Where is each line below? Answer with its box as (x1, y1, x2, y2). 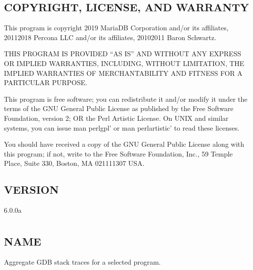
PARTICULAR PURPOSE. (4, 77, 87, 88)
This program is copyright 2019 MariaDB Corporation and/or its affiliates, (4, 22, 228, 33)
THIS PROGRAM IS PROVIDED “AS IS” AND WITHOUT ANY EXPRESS (4, 48, 241, 59)
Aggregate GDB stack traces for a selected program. (4, 256, 161, 267)
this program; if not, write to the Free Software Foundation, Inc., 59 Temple (4, 148, 233, 158)
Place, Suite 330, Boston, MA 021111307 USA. (4, 158, 145, 168)
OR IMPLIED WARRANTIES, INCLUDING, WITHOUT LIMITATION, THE (4, 58, 245, 68)
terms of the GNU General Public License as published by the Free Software (4, 103, 233, 113)
